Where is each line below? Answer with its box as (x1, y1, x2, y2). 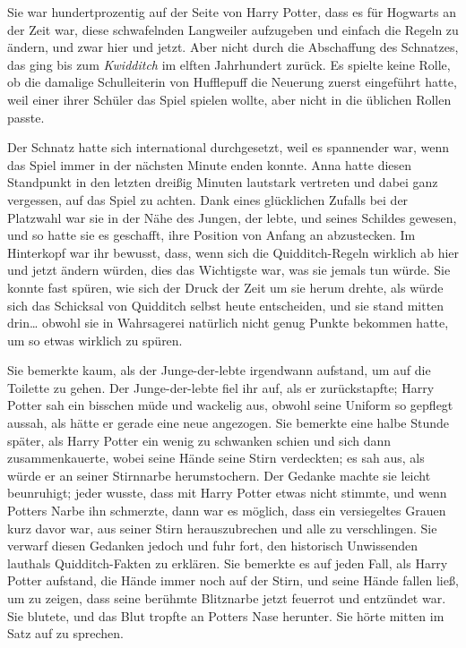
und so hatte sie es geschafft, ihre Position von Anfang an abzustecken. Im (7, 226, 416, 244)
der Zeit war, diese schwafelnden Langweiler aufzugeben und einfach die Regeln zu (7, 20, 459, 38)
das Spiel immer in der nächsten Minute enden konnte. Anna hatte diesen (7, 155, 412, 174)
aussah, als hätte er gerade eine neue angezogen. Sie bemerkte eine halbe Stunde (7, 414, 450, 432)
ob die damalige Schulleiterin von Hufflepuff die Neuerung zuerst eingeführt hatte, (7, 72, 457, 91)
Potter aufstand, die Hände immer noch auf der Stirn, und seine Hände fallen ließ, (7, 571, 459, 590)
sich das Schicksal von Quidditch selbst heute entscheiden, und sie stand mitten (7, 295, 444, 314)
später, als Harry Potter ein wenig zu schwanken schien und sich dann (7, 431, 392, 449)
